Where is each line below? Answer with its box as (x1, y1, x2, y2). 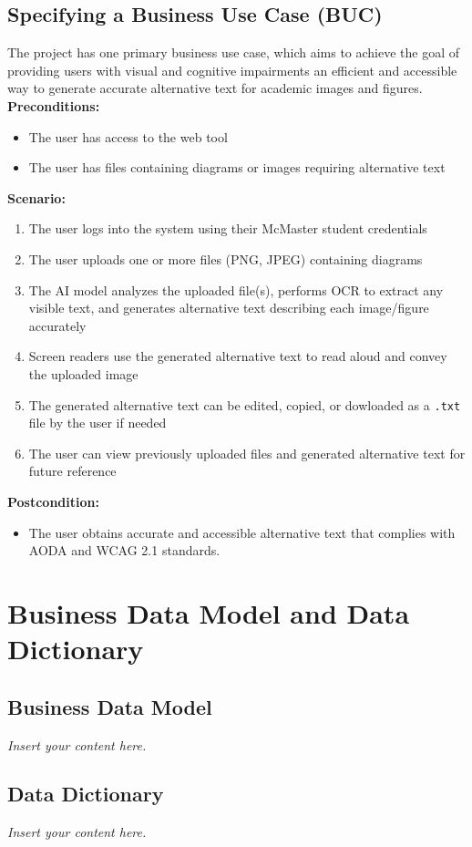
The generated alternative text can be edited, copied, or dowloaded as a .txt (28, 395, 461, 414)
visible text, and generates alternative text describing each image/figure (28, 298, 429, 317)
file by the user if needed (28, 413, 167, 432)
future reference (28, 461, 117, 480)
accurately (28, 315, 87, 335)
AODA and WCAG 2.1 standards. (28, 541, 221, 560)
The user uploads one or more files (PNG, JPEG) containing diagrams (28, 249, 423, 268)
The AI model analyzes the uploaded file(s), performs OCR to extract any (28, 280, 444, 299)
